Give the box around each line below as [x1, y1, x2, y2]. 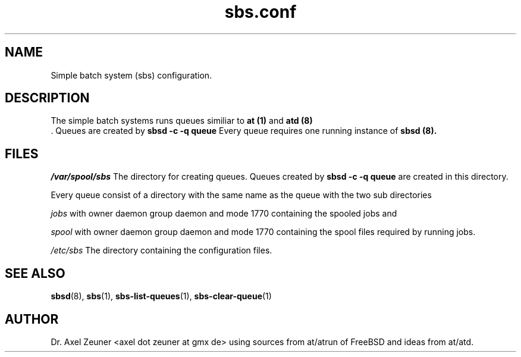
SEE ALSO [5, 265, 65, 281]
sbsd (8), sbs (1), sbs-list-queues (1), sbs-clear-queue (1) [51, 291, 272, 302]
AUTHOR [5, 311, 59, 327]
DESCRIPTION [5, 90, 90, 106]
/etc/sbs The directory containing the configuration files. [51, 245, 272, 256]
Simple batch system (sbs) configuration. [51, 70, 212, 80]
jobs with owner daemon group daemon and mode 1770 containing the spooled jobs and [51, 208, 397, 219]
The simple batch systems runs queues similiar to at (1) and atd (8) [51, 115, 313, 126]
